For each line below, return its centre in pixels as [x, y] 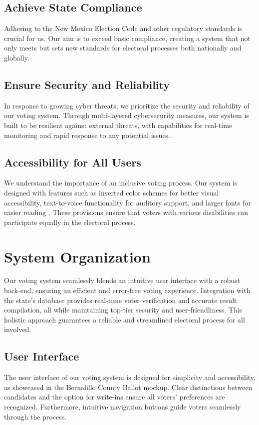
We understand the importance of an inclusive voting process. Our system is [121, 183]
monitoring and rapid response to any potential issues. [87, 135]
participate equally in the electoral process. [70, 222]
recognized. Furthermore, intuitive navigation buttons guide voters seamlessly [123, 406]
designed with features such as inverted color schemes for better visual [112, 192]
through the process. [35, 416]
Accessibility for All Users [73, 162]
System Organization [77, 256]
